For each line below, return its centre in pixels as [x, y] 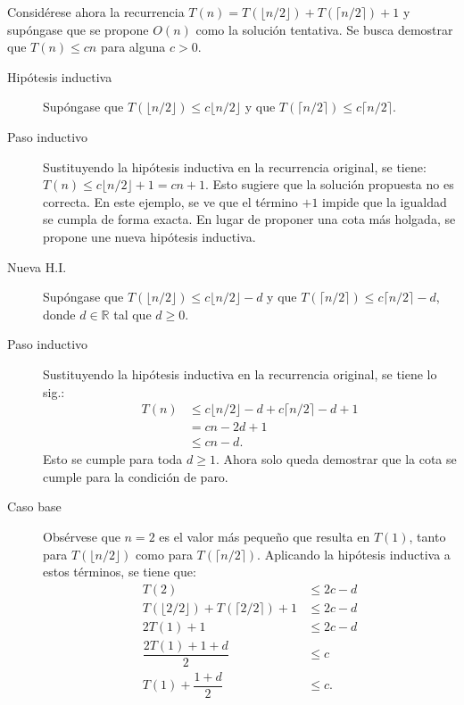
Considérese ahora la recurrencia [96, 12]
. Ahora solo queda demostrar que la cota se [336, 459]
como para [164, 554]
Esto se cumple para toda [113, 459]
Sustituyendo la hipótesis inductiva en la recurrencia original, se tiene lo [240, 373]
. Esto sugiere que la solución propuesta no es [330, 184]
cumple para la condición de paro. [136, 476]
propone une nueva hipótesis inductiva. [149, 236]
